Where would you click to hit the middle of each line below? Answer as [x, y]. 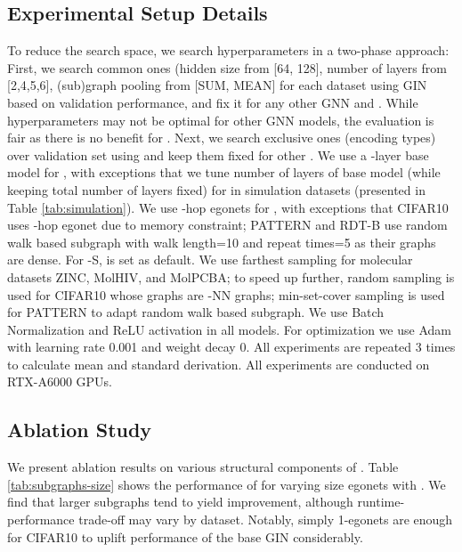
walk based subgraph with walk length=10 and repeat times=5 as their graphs [222, 242]
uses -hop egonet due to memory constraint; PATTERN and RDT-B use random [227, 225]
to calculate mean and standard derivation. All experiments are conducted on [219, 364]
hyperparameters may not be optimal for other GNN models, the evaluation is [221, 120]
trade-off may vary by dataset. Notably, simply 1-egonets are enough [266, 520]
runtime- [381, 502]
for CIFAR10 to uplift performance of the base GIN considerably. [185, 536]
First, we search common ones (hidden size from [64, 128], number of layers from [227, 67]
